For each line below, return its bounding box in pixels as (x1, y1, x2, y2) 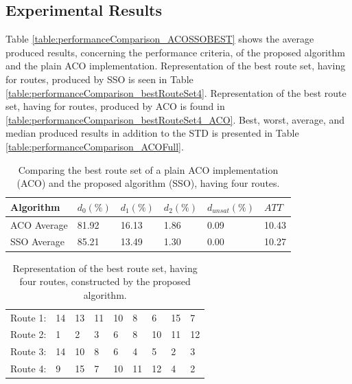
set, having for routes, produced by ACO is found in (5, 99, 225, 113)
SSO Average (10, 234, 64, 249)
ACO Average (10, 217, 68, 231)
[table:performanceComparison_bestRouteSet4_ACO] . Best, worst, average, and (5, 112, 345, 126)
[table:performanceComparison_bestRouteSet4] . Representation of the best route (5, 85, 347, 100)
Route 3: (10, 344, 47, 359)
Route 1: (10, 310, 47, 324)
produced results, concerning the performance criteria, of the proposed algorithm (5, 45, 345, 59)
